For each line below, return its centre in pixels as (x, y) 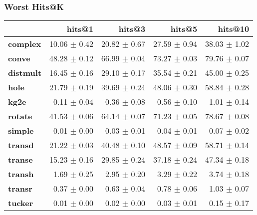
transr (20, 189)
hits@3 (132, 29)
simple (21, 131)
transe (20, 160)
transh (21, 174)
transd (21, 145)
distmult (25, 73)
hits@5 (184, 29)
